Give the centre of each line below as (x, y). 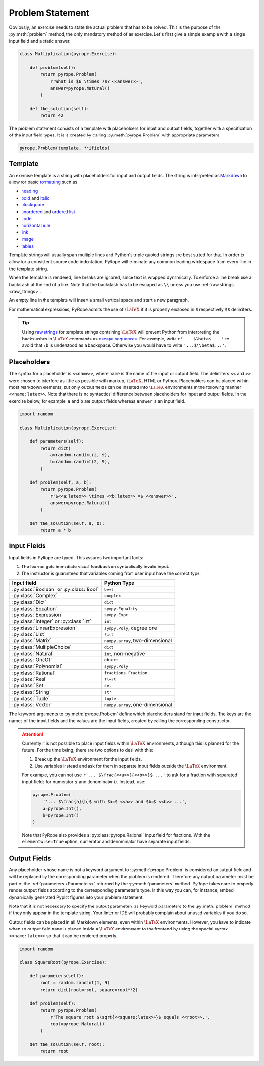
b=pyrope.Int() (61, 815)
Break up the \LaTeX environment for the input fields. (88, 759)
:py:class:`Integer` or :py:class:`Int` (52, 621)
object (111, 660)
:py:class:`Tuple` (31, 699)
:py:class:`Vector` (32, 705)
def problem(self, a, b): (61, 482)
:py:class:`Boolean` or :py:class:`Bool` (55, 590)
